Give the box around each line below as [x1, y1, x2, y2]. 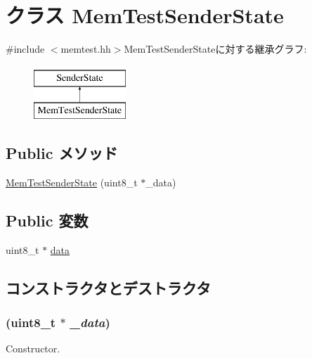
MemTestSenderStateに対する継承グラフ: [124, 41, 307, 56]
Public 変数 [6, 210, 89, 231]
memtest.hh [60, 41, 111, 56]
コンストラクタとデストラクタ [6, 276, 211, 298]
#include [6, 41, 45, 56]
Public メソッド [6, 142, 118, 164]
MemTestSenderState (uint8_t [6, 175, 138, 190]
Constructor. [6, 341, 60, 356]
